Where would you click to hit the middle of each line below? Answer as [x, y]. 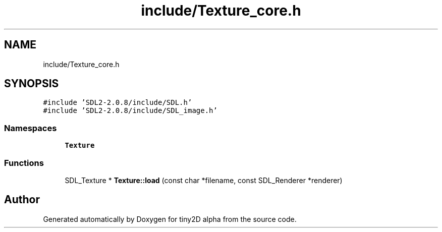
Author [22, 200]
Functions [24, 163]
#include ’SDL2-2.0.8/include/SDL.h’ [118, 103]
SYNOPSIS [32, 84]
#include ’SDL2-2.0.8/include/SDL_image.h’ [130, 111]
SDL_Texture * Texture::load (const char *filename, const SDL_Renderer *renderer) [204, 180]
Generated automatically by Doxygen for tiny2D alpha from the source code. [170, 219]
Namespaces [31, 128]
